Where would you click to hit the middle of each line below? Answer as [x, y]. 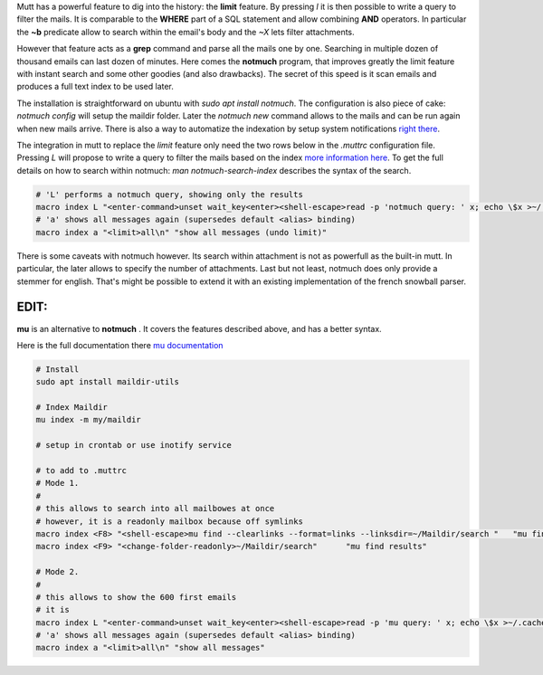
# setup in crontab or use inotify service [134, 445]
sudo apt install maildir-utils [108, 382]
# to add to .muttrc [81, 471]
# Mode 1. [57, 483]
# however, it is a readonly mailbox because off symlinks [169, 521]
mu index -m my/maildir [89, 420]
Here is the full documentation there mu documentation [120, 345]
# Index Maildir [72, 408]
